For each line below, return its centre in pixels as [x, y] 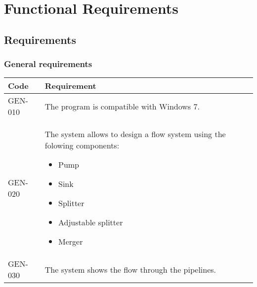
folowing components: [82, 145]
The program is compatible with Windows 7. [122, 106]
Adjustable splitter [90, 222]
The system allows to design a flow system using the [135, 134]
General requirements [48, 64]
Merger [70, 242]
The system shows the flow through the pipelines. [130, 269]
